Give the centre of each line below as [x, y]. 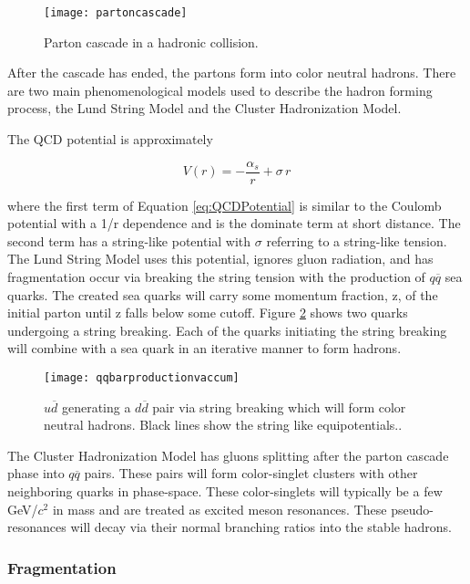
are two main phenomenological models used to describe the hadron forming [220, 90]
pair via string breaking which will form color [279, 407]
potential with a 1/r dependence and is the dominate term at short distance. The [234, 223]
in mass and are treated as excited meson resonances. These [220, 509]
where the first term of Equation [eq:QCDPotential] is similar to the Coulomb [225, 205]
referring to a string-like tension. [357, 240]
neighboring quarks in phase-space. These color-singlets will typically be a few [225, 491]
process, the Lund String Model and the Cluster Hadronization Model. [204, 108]
